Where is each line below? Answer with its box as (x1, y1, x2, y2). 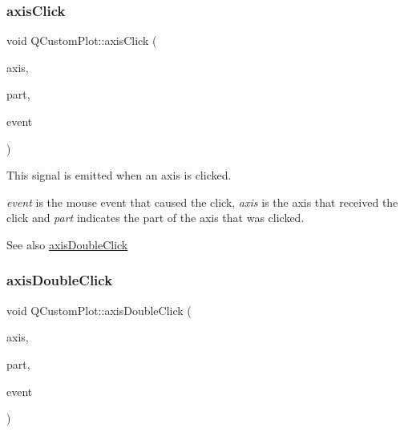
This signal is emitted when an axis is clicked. (6, 167, 232, 184)
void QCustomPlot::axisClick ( (6, 32, 157, 49)
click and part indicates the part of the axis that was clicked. (6, 209, 305, 226)
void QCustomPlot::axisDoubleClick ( (6, 301, 192, 318)
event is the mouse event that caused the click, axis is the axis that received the (6, 193, 398, 210)
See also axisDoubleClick (6, 236, 128, 252)
